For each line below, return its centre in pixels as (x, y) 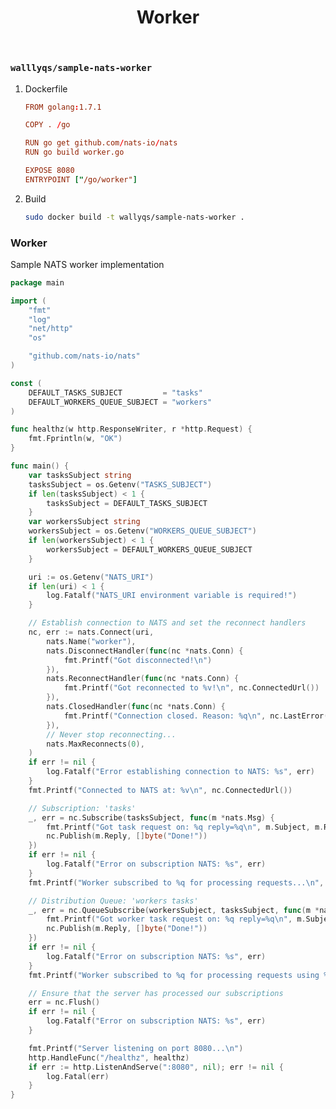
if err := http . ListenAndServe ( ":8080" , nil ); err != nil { (156, 1067)
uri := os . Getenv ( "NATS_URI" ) (91, 577)
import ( (28, 301)
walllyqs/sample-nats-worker (81, 68)
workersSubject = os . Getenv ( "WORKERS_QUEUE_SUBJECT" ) (142, 531)
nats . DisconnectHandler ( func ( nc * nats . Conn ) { (145, 651)
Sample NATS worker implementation (87, 264)
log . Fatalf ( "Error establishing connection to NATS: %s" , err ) (180, 772)
